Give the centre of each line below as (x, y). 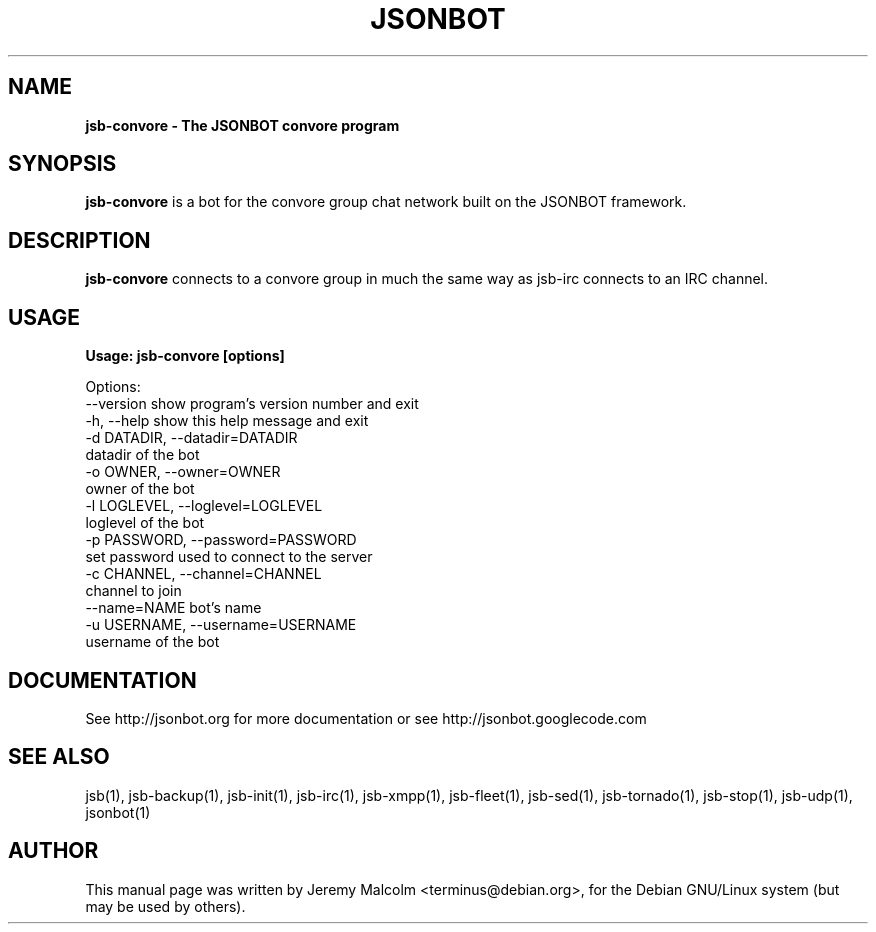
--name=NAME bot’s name (173, 608)
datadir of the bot (142, 455)
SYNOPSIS (62, 164)
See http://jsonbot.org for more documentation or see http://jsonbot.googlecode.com (366, 718)
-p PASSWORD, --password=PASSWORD (221, 540)
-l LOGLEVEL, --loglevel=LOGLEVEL (204, 506)
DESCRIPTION (79, 240)
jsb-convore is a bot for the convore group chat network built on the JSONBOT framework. (386, 202)
